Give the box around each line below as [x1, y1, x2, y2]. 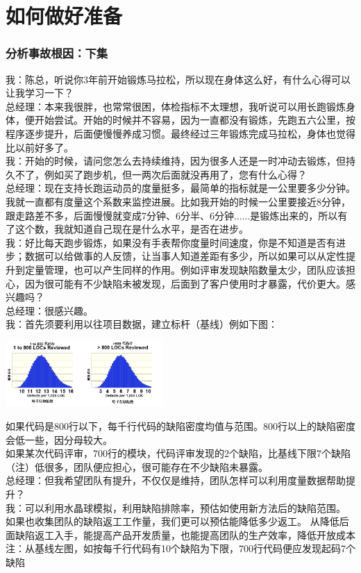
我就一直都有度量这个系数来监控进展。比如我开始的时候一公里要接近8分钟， [6, 194, 351, 208]
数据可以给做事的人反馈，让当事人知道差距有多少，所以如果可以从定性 [24, 249, 346, 263]
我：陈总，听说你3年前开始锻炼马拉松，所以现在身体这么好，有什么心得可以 [6, 72, 351, 86]
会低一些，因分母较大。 [6, 432, 112, 447]
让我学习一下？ [6, 85, 74, 100]
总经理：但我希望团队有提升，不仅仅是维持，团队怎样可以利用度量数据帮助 [6, 473, 346, 488]
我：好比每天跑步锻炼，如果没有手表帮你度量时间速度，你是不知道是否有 [6, 235, 336, 249]
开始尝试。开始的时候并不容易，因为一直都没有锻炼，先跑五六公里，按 [34, 113, 355, 127]
